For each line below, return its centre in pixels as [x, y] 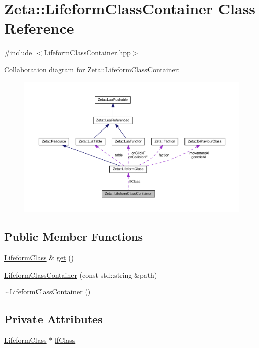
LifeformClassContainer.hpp [87, 52]
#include [18, 52]
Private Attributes [53, 319]
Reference [39, 28]
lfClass [65, 340]
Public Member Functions [73, 236]
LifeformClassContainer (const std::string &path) [81, 274]
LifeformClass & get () [39, 258]
